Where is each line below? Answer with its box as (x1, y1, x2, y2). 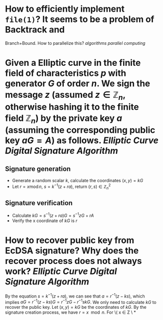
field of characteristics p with (5, 68, 127, 79)
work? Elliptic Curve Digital (5, 266, 117, 277)
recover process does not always (5, 256, 142, 266)
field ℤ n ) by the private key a (5, 113, 123, 125)
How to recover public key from (5, 235, 135, 246)
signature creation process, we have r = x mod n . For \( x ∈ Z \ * (5, 309, 136, 315)
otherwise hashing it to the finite (5, 101, 139, 113)
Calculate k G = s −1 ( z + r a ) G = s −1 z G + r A (12, 212, 94, 219)
